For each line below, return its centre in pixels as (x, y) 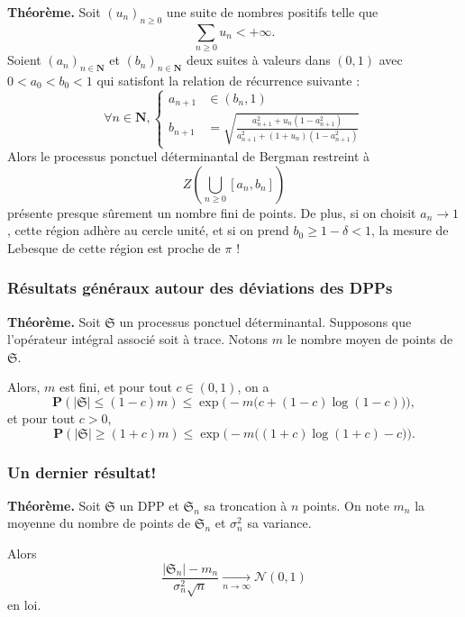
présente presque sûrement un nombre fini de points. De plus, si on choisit (212, 212)
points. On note (346, 505)
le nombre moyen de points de (370, 339)
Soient (24, 60)
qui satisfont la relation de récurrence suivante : (228, 80)
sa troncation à (246, 505)
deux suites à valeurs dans (258, 60)
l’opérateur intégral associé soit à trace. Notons (138, 339)
